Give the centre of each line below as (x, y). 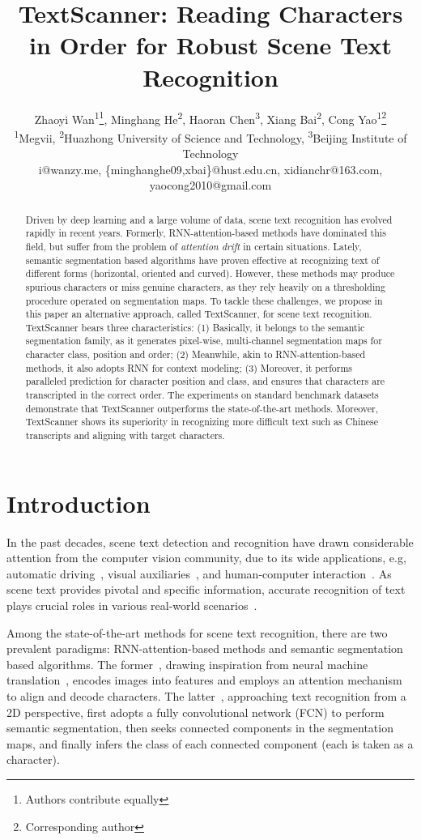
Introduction (79, 503)
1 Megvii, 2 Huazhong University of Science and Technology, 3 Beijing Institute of (210, 136)
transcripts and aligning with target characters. (125, 435)
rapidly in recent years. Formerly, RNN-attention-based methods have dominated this (206, 233)
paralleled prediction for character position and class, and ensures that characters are (205, 381)
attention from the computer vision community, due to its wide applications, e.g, (206, 558)
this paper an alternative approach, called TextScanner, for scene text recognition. (199, 314)
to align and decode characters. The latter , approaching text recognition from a (206, 696)
